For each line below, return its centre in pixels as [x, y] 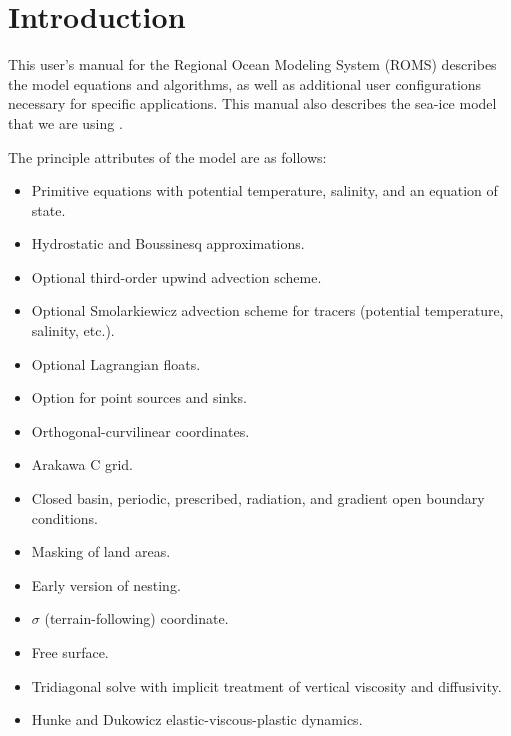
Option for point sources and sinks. [139, 397]
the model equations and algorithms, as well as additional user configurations [245, 83]
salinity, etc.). [73, 330]
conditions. [65, 517]
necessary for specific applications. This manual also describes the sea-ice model [252, 103]
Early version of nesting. [106, 584]
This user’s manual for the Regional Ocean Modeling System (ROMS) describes [252, 64]
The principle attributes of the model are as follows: [167, 156]
